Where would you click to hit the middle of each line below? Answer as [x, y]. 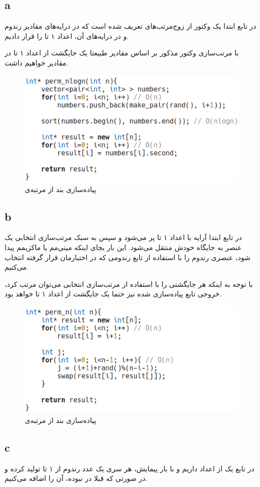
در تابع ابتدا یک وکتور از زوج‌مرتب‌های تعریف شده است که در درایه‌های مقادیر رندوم [131, 26]
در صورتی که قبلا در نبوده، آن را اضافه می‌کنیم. [76, 478]
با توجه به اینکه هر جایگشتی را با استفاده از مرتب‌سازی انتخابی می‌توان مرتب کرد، [129, 284]
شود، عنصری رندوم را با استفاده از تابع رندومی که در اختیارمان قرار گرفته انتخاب [128, 257]
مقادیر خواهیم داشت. [37, 62]
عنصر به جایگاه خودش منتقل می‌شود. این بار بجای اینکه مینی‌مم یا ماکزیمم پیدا [123, 247]
